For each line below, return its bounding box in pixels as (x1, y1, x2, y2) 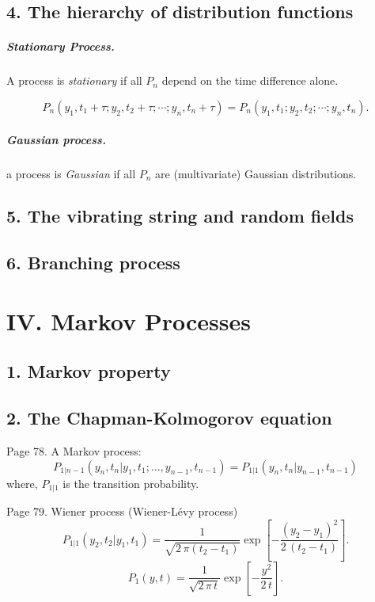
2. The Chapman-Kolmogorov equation (6, 406, 332, 430)
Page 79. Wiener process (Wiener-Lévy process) (6, 503, 238, 520)
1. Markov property (6, 359, 171, 383)
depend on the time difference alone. (161, 72, 339, 89)
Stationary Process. (6, 38, 115, 55)
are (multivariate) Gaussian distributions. (155, 165, 357, 181)
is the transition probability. (62, 474, 199, 491)
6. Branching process (6, 250, 180, 275)
